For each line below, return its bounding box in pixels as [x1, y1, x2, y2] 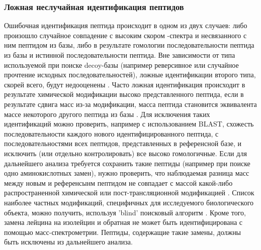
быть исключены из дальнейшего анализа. [4, 236, 133, 247]
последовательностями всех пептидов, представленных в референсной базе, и [4, 138, 241, 149]
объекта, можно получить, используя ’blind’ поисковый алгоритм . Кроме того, [4, 207, 246, 217]
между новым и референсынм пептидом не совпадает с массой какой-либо [4, 177, 233, 188]
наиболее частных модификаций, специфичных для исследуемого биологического [4, 197, 254, 207]
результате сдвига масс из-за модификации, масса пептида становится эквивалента [4, 98, 257, 109]
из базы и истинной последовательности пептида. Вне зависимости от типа [4, 50, 235, 60]
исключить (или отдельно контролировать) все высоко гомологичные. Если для [4, 148, 247, 158]
